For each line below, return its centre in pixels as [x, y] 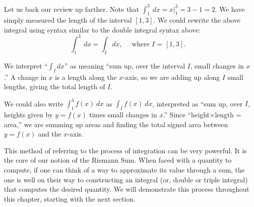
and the [50, 134]
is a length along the [86, 77]
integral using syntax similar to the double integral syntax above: [102, 29]
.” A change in [25, 77]
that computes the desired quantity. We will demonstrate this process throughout [127, 189]
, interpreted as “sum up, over [197, 103]
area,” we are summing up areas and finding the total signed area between [116, 124]
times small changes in [123, 115]
